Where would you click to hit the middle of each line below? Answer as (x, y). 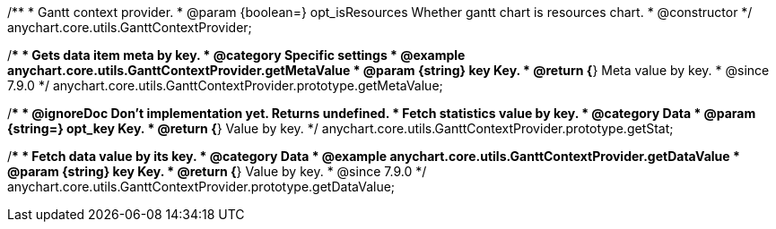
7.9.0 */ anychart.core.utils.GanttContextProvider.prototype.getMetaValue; (225, 85)
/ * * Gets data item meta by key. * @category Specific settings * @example (236, 55)
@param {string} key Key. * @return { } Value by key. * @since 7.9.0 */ (217, 171)
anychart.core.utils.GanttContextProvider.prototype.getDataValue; (201, 187)
